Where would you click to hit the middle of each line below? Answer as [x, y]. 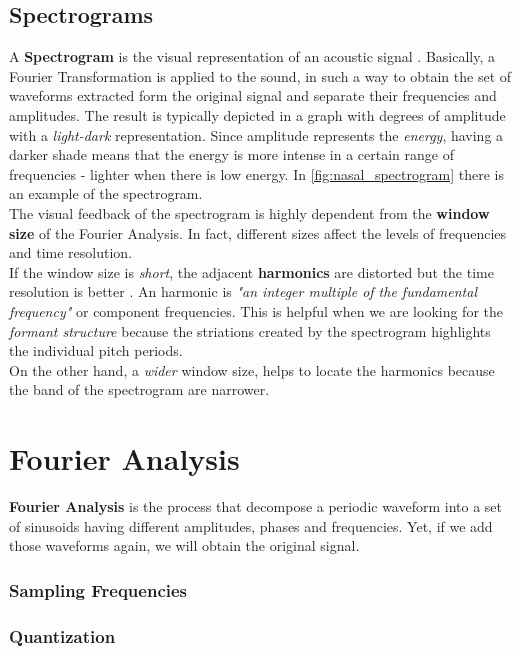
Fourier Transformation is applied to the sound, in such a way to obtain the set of [260, 75]
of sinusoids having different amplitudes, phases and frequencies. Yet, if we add [251, 525]
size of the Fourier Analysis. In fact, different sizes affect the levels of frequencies [258, 232]
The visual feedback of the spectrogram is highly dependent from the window [249, 212]
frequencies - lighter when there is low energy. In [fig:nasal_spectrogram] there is [256, 173]
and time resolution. [71, 252]
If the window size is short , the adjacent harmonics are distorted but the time [251, 271]
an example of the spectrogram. [106, 193]
